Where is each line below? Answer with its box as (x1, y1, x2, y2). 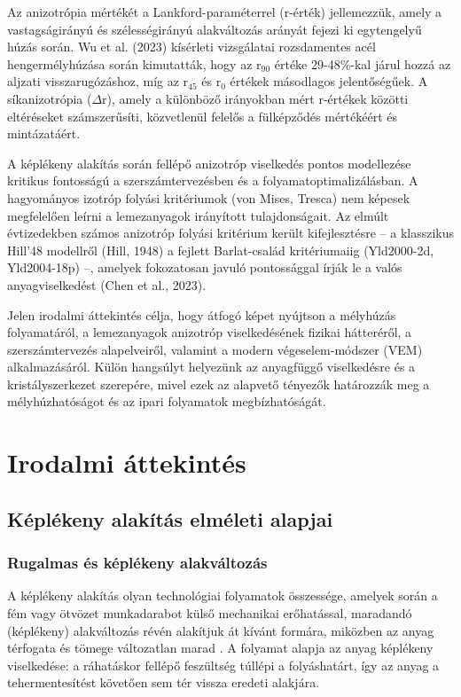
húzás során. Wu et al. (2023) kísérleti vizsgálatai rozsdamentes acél (7, 37, 376, 56)
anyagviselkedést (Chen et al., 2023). (7, 275, 207, 294)
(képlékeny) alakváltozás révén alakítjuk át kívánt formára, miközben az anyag (7, 621, 434, 639)
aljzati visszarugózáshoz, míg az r (7, 72, 189, 90)
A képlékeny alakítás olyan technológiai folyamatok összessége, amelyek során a (7, 586, 438, 605)
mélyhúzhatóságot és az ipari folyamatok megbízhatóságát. (7, 392, 326, 411)
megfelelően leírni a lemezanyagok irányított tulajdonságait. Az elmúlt (7, 206, 389, 224)
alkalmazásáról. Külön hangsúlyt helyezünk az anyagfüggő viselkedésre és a (7, 357, 416, 376)
